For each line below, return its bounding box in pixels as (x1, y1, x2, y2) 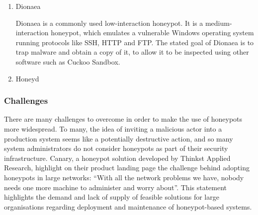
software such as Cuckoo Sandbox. (15, 56, 120, 67)
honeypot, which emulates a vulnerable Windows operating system (51, 27, 254, 38)
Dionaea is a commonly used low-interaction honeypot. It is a (15, 17, 203, 28)
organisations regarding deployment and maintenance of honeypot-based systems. (4, 201, 252, 212)
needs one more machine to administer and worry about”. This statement (4, 182, 227, 192)
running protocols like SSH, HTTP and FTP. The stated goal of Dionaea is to (15, 37, 254, 47)
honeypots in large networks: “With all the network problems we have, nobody (4, 172, 244, 182)
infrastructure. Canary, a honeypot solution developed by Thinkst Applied (4, 152, 231, 163)
